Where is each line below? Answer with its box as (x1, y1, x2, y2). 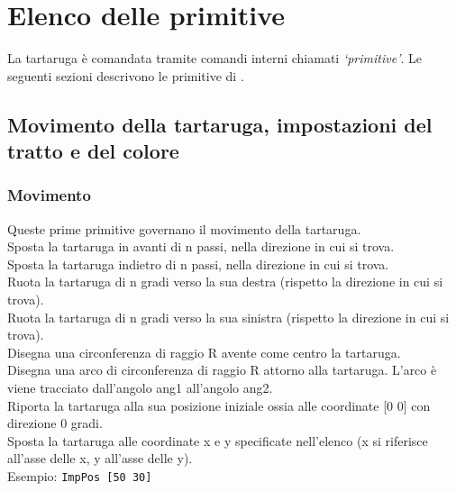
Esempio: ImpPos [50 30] (7, 467, 152, 486)
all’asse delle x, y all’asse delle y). (7, 449, 193, 468)
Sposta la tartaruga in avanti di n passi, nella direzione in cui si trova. (7, 237, 395, 256)
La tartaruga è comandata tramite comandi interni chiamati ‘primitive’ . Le (7, 49, 422, 68)
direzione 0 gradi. (7, 414, 103, 432)
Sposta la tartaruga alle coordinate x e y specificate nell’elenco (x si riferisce (7, 431, 428, 450)
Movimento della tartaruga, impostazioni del (7, 110, 433, 138)
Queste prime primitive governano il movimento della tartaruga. (7, 219, 361, 238)
